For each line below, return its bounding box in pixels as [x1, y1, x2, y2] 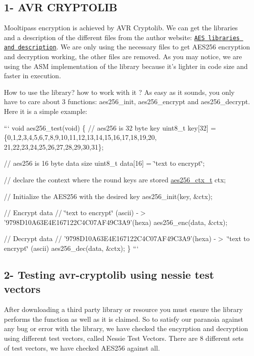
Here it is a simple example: [4, 106, 87, 116]
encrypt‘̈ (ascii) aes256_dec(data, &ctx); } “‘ [4, 243, 139, 253]
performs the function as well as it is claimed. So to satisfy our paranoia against [4, 313, 243, 324]
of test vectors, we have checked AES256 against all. [4, 342, 160, 353]
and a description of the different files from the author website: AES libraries [4, 32, 240, 42]
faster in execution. [4, 70, 61, 81]
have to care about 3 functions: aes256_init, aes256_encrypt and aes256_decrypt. [4, 96, 250, 107]
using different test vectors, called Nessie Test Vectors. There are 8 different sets [4, 333, 244, 343]
